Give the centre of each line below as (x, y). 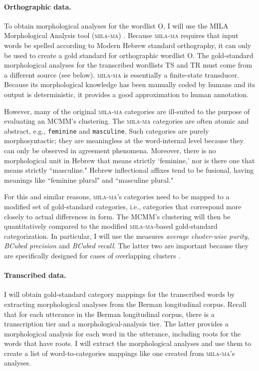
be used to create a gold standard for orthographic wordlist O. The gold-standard (129, 55)
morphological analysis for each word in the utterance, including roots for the (123, 333)
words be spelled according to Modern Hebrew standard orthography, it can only (128, 45)
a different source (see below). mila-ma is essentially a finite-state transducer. (122, 74)
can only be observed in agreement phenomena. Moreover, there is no (110, 150)
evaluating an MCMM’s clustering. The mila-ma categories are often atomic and (127, 121)
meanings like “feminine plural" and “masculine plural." (89, 179)
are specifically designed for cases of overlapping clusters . (92, 255)
